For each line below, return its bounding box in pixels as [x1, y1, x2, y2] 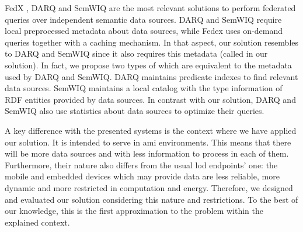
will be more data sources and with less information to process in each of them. [5, 147, 289, 160]
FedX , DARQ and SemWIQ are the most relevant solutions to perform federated [5, 2, 296, 13]
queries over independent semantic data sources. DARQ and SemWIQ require [5, 13, 282, 25]
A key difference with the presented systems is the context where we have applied [5, 124, 297, 136]
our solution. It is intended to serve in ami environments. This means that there [5, 136, 291, 148]
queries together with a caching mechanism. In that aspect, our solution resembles [5, 36, 299, 48]
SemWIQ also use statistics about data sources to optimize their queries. [5, 105, 264, 117]
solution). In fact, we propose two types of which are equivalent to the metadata [5, 58, 292, 71]
